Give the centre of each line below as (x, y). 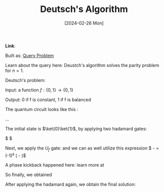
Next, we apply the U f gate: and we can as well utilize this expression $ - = (82, 148)
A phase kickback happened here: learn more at (55, 165)
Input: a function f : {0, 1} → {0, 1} (39, 90)
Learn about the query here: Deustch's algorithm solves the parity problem (82, 65)
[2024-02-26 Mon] (84, 23)
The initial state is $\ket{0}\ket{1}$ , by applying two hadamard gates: (76, 128)
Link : (10, 45)
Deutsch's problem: (25, 80)
